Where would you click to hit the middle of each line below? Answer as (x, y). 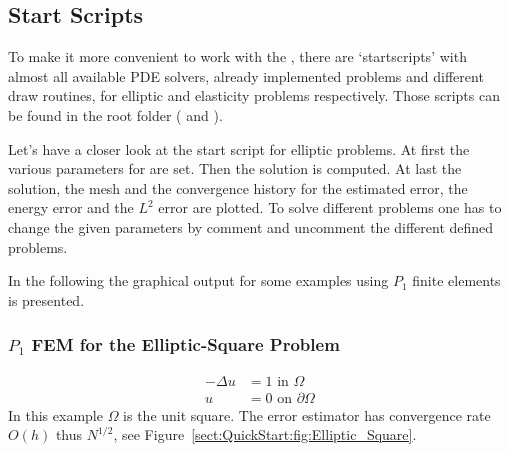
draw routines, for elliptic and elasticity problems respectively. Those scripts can (254, 95)
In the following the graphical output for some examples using (198, 280)
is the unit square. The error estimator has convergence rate (307, 414)
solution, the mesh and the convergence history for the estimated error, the (238, 187)
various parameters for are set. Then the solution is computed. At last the (235, 168)
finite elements (456, 280)
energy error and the (71, 207)
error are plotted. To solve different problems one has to (330, 207)
